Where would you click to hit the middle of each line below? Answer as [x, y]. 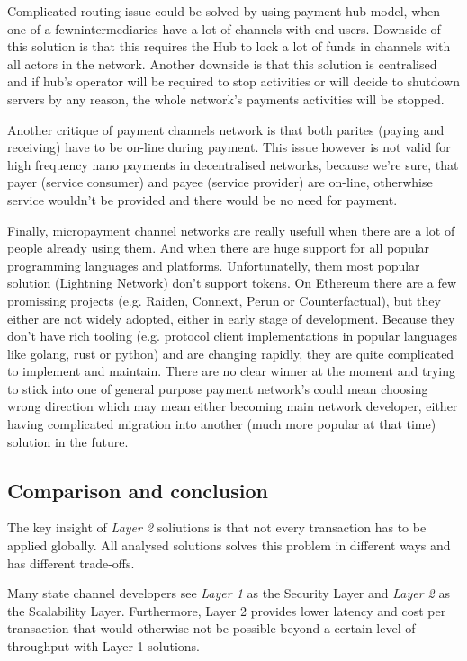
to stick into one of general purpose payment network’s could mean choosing [218, 388]
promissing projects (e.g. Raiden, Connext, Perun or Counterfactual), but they [224, 300]
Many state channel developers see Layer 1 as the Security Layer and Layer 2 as [229, 593]
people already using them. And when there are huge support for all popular [219, 248]
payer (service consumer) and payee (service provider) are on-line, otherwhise [220, 182]
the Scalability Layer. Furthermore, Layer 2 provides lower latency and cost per [227, 610]
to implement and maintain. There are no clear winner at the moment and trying [231, 371]
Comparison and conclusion [138, 490]
